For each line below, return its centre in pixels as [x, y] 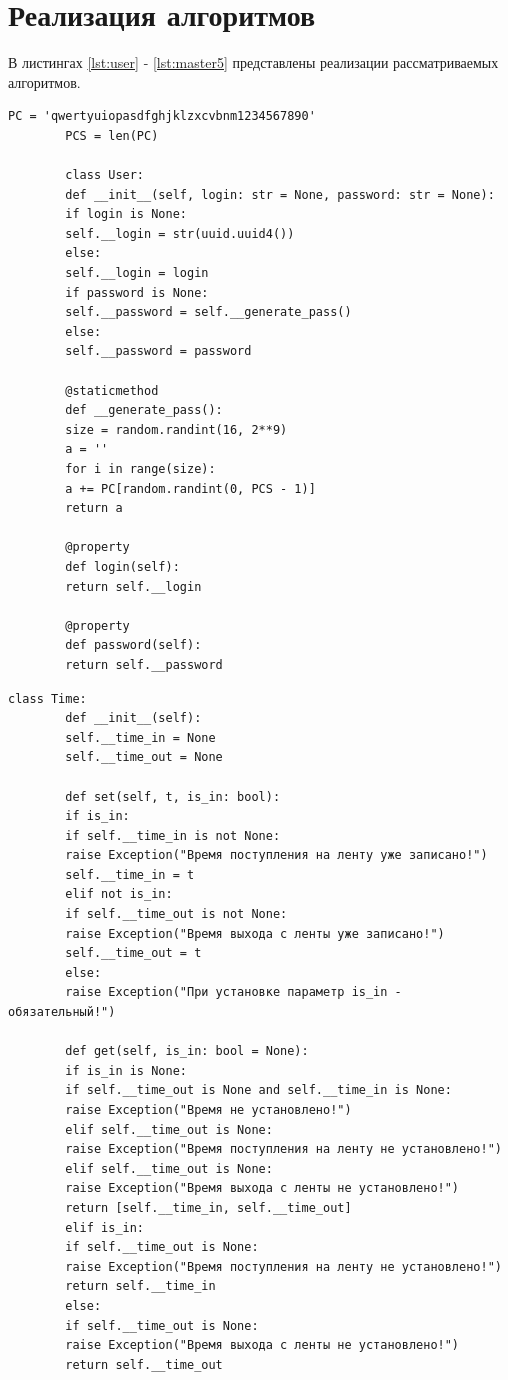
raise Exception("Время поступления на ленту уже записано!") [276, 855]
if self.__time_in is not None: [173, 835]
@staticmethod [112, 390]
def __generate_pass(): [144, 410]
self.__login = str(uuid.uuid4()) [180, 233]
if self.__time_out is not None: [176, 914]
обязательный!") [62, 1012]
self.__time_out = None [144, 757]
